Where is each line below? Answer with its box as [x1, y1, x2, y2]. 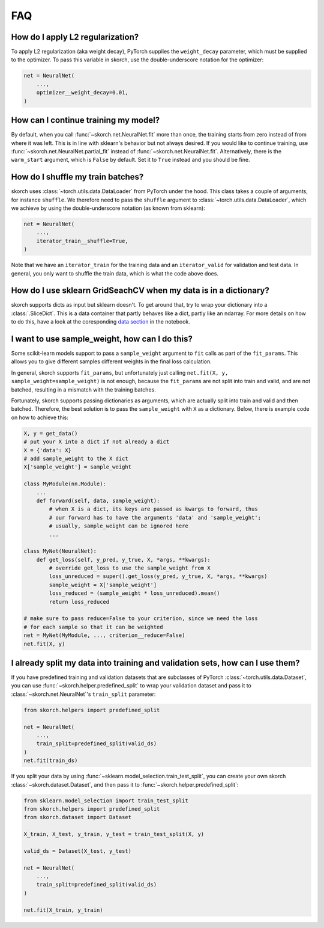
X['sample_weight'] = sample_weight [23, 464, 132, 470]
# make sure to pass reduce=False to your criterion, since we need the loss [23, 615, 258, 622]
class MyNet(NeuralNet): [23, 548, 97, 555]
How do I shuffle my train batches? [11, 172, 144, 182]
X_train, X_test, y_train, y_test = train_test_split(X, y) [23, 831, 205, 838]
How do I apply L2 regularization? [11, 32, 139, 42]
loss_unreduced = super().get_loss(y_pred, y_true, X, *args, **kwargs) [49, 573, 268, 580]
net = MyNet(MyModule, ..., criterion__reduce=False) [23, 632, 185, 639]
